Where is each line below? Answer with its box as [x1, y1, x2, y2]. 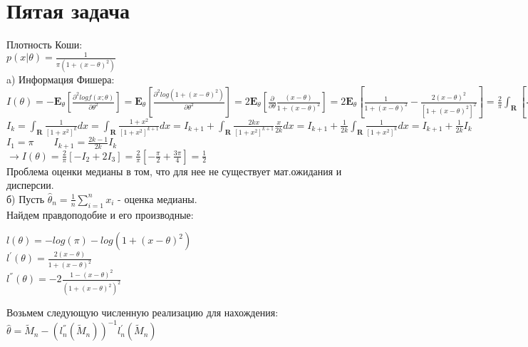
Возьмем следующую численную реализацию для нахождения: [6, 305, 279, 320]
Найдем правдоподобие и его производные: [6, 207, 194, 222]
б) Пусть [6, 191, 45, 206]
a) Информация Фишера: [6, 71, 115, 86]
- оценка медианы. [118, 191, 197, 206]
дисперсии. [6, 177, 54, 192]
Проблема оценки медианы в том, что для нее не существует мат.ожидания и [6, 163, 342, 178]
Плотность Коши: [6, 37, 83, 52]
